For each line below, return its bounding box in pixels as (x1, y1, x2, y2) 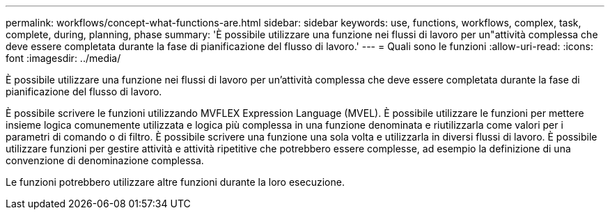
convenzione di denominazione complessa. (6, 154, 204, 166)
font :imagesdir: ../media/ (6, 52, 121, 64)
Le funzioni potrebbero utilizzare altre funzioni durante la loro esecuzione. (6, 176, 345, 188)
